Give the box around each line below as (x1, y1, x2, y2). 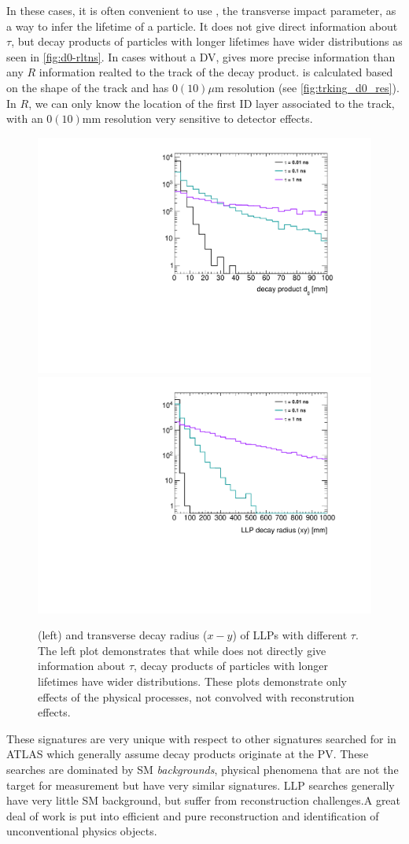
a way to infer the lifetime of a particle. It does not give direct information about (6, 17, 398, 34)
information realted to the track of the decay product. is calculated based (39, 64, 393, 80)
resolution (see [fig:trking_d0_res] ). (227, 79, 400, 95)
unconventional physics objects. (6, 823, 157, 839)
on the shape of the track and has (6, 79, 169, 95)
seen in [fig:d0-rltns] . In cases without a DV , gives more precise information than (6, 48, 396, 65)
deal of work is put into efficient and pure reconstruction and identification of (6, 807, 379, 824)
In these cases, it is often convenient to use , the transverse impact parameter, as (6, 2, 396, 18)
